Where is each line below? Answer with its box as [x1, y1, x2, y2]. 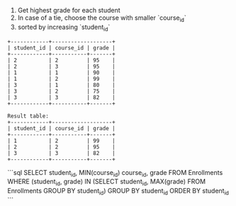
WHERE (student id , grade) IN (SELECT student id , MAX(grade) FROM [7, 177, 206, 188]
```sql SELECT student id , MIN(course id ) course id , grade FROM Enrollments [7, 168, 223, 178]
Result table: [7, 113, 50, 120]
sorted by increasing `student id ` [17, 23, 111, 33]
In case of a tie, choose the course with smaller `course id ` [17, 13, 186, 23]
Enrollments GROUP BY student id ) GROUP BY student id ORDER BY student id [7, 187, 229, 197]
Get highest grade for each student [17, 6, 120, 14]
